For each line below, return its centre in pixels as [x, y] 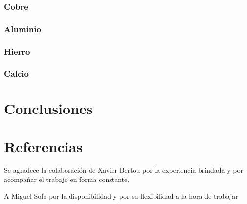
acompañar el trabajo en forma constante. [67, 179]
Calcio [16, 74]
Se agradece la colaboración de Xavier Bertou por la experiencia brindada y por [123, 170]
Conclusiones [48, 108]
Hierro [17, 51]
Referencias [44, 146]
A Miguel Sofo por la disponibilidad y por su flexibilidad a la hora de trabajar [121, 196]
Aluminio [22, 29]
